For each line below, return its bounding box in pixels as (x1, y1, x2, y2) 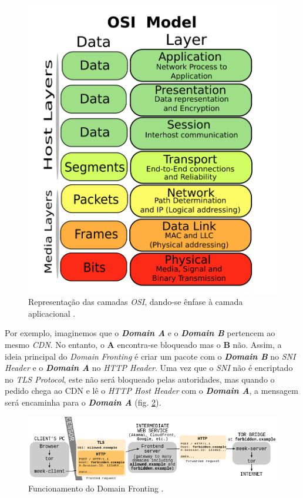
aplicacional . (28, 307, 76, 319)
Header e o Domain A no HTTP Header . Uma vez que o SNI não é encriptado (5, 361, 293, 374)
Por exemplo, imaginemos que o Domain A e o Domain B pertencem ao (5, 327, 275, 339)
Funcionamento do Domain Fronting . (28, 482, 164, 494)
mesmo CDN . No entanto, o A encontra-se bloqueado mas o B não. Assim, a (5, 338, 282, 350)
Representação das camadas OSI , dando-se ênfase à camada (28, 296, 243, 308)
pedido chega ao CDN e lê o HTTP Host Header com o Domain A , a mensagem (5, 384, 298, 397)
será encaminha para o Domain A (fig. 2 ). (5, 396, 161, 408)
